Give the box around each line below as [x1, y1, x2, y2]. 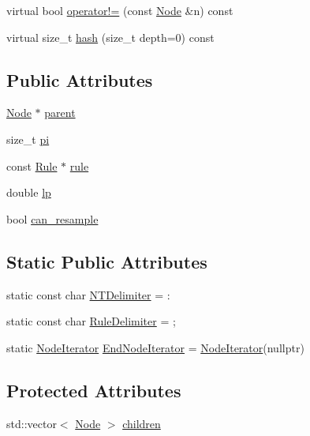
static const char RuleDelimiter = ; [6, 313, 176, 329]
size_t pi [6, 130, 50, 147]
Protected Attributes [6, 378, 181, 402]
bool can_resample [6, 210, 99, 227]
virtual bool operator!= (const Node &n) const [6, 2, 233, 18]
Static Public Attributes [6, 249, 207, 273]
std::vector [6, 415, 57, 431]
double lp [6, 184, 51, 201]
